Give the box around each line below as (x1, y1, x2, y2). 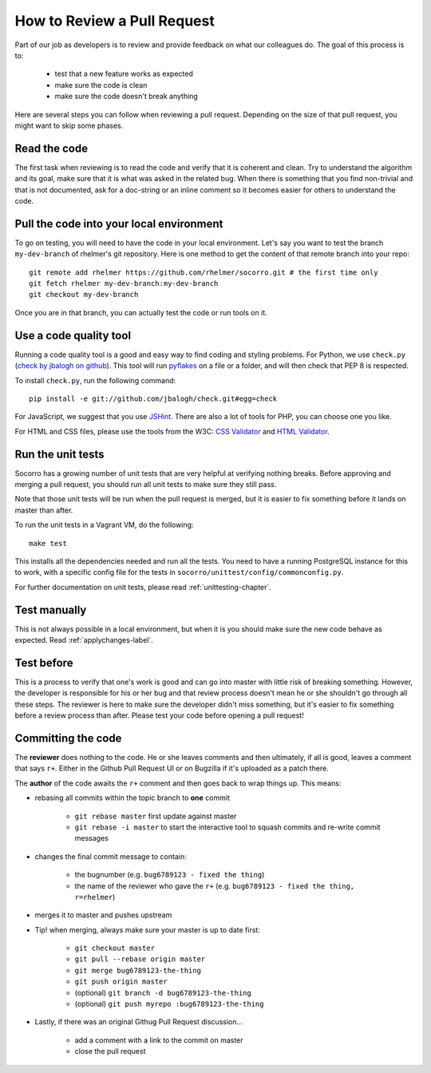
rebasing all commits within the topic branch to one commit (34, 793, 231, 802)
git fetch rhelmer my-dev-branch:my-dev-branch (29, 279, 219, 288)
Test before (14, 655, 73, 670)
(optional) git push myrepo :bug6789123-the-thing (74, 999, 264, 1009)
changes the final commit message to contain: (34, 851, 187, 861)
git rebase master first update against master (74, 811, 237, 821)
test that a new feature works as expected (54, 69, 193, 79)
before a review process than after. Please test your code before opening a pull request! (14, 711, 304, 720)
